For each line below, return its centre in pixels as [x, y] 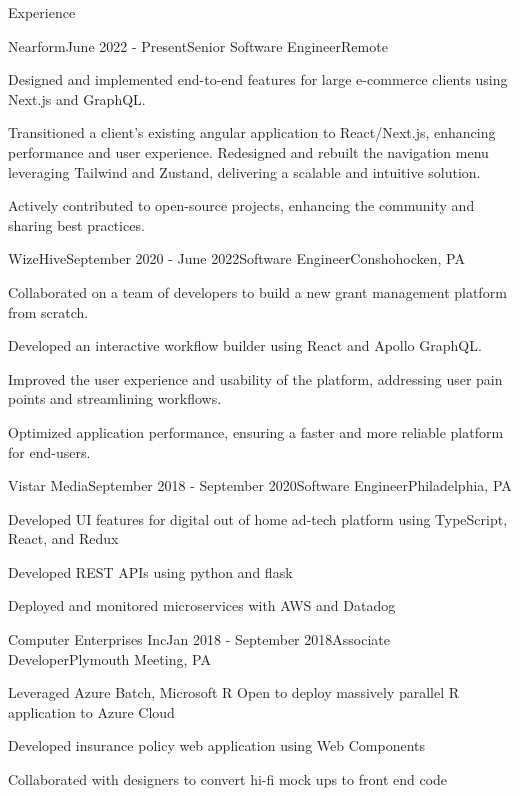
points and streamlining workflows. [115, 398]
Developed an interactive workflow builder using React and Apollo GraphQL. [245, 345]
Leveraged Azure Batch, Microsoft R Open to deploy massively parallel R [234, 692]
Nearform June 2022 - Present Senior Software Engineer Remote [198, 45]
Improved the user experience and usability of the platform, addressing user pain [255, 378]
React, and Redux [63, 538]
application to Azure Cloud [91, 711]
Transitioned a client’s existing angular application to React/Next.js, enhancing [252, 132]
